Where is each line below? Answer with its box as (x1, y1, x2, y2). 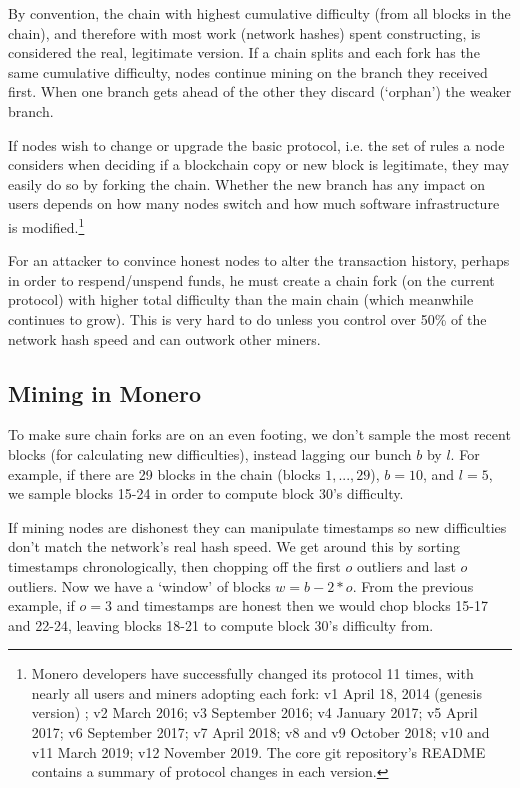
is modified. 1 (8, 213, 85, 237)
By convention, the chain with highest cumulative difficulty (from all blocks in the (8, 3, 511, 23)
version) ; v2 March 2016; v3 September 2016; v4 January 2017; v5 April (31, 702, 478, 723)
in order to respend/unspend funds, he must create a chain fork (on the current (8, 269, 495, 290)
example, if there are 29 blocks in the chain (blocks (8, 463, 321, 484)
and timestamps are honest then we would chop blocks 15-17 (116, 595, 488, 616)
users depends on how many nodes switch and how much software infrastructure (8, 193, 500, 214)
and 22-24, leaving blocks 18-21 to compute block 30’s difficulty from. (8, 614, 434, 635)
